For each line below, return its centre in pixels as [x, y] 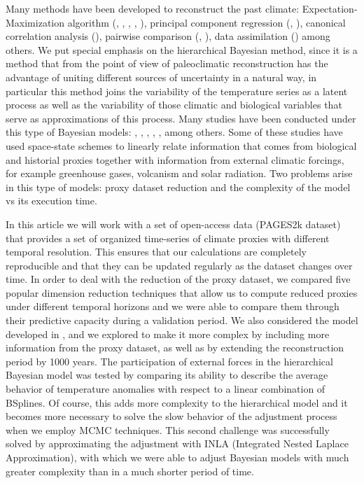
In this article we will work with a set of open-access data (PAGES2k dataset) [173, 224]
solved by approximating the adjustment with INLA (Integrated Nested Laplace [177, 443]
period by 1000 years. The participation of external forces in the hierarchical [169, 361]
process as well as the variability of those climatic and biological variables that [174, 105]
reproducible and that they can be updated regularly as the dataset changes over [179, 265]
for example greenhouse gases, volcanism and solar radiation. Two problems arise [179, 173]
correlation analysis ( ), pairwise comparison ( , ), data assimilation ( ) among [168, 36]
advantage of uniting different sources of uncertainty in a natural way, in [161, 77]
